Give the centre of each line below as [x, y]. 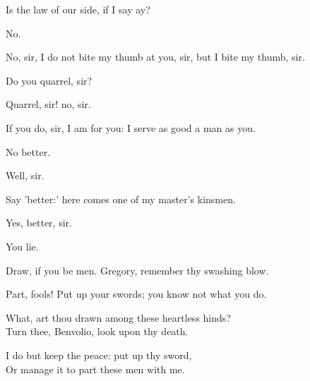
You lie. [22, 246]
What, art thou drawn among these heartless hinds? [118, 317]
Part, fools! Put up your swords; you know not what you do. [136, 294]
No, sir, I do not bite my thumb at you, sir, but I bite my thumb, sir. [155, 57]
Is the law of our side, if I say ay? [78, 9]
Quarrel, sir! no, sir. [48, 104]
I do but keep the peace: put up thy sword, [99, 355]
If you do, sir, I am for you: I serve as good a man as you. [131, 127]
